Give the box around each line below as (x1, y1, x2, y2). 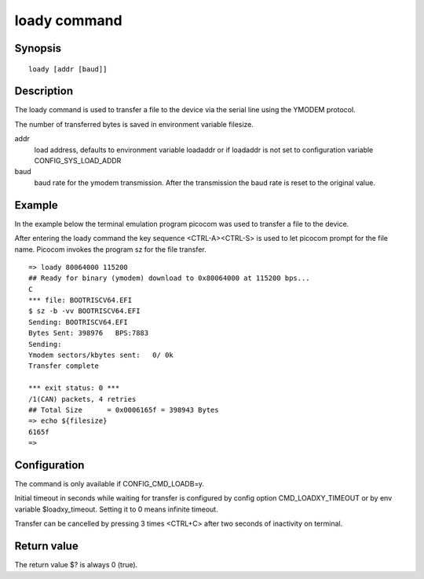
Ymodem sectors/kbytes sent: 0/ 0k (28, 351, 174, 360)
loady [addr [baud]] (28, 64, 108, 74)
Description (14, 85, 74, 98)
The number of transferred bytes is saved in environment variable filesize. (14, 119, 254, 129)
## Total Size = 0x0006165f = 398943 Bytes (28, 405, 219, 414)
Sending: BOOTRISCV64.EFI (28, 318, 129, 326)
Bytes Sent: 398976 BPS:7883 (28, 329, 149, 337)
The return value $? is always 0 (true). (14, 560, 138, 570)
